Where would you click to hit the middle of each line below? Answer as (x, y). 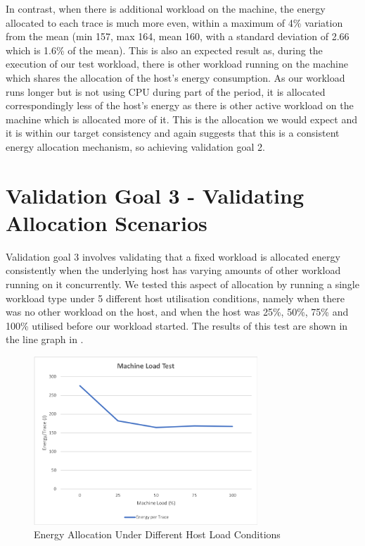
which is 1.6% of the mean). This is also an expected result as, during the (164, 50)
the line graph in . (45, 339)
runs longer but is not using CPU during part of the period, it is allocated (166, 91)
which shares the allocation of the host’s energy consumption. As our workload (175, 77)
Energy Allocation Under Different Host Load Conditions (157, 534)
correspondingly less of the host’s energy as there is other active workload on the (180, 105)
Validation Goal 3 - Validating (155, 195)
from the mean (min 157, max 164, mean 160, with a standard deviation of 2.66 (178, 36)
